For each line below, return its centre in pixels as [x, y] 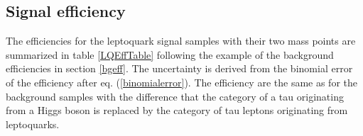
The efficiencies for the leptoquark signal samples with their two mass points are [181, 41]
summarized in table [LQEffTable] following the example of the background [170, 54]
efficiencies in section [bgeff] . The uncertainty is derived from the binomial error [179, 68]
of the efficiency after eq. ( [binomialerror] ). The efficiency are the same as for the [182, 82]
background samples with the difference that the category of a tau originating [175, 96]
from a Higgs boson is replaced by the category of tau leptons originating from [177, 110]
